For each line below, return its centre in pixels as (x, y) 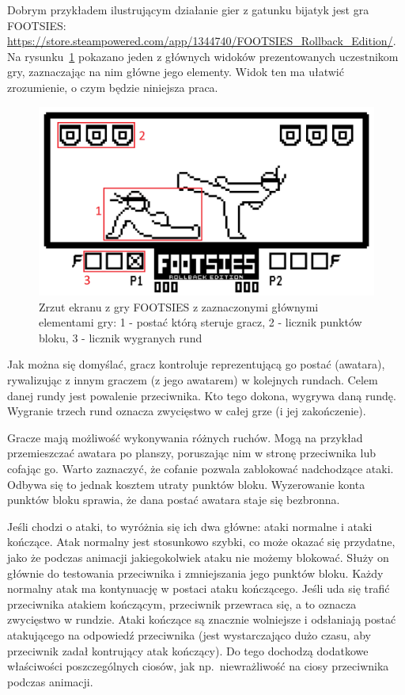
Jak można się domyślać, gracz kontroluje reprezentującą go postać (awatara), (196, 364)
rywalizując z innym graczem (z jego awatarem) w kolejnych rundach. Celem (193, 380)
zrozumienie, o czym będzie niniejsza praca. (113, 87)
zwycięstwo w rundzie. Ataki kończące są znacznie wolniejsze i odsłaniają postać (202, 619)
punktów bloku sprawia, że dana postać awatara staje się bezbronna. (174, 500)
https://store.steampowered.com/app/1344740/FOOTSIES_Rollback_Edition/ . (202, 41)
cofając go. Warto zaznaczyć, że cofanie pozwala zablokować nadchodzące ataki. (201, 468)
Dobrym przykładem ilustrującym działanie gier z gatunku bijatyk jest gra (188, 10)
